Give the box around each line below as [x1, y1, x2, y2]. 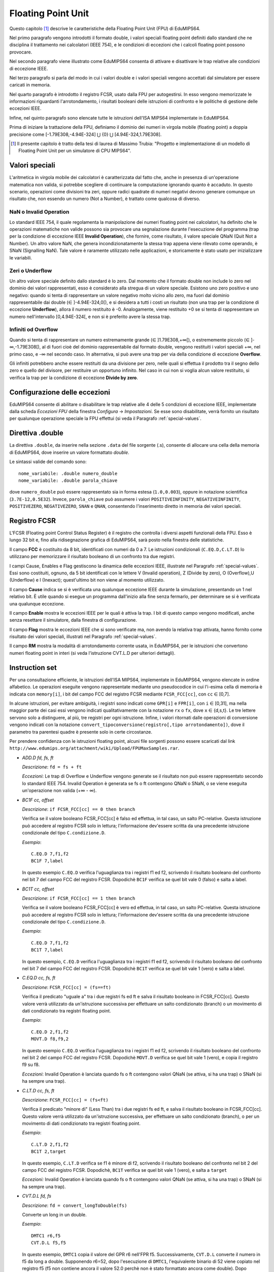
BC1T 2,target [31, 1149, 66, 1154]
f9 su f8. [22, 1061, 40, 1068]
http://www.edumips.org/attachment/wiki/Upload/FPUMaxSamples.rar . [9, 745, 180, 751]
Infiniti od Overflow [9, 326, 58, 333]
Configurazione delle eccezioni [9, 388, 110, 396]
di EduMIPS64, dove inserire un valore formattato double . [9, 449, 129, 455]
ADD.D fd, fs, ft [22, 755, 54, 761]
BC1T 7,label [31, 947, 63, 953]
